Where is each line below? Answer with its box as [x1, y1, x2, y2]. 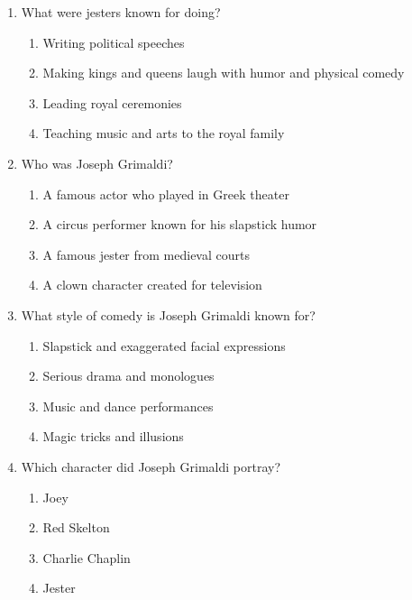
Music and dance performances [42, 396, 214, 415]
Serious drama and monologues [42, 366, 215, 385]
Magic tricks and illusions [42, 427, 184, 446]
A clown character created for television [42, 275, 262, 294]
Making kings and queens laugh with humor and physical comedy [42, 63, 405, 82]
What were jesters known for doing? [21, 3, 221, 21]
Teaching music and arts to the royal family [42, 124, 285, 143]
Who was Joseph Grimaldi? [21, 153, 173, 172]
